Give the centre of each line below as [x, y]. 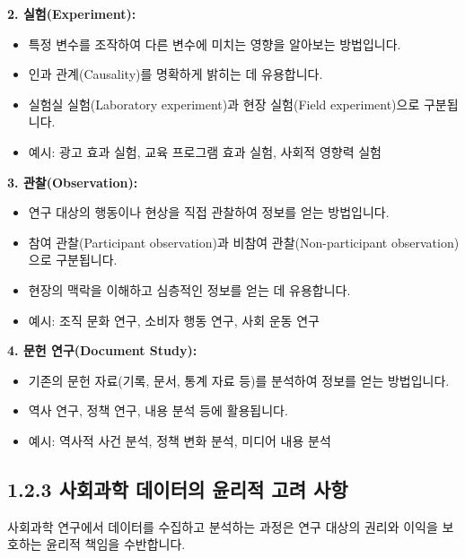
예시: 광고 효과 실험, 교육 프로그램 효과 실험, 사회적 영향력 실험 [205, 151]
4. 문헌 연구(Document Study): [102, 350]
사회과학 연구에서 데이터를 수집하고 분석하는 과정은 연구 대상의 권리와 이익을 [223, 526]
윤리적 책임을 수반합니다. [116, 544]
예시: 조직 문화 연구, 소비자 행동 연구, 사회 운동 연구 [174, 320]
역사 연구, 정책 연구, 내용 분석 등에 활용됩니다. [158, 410]
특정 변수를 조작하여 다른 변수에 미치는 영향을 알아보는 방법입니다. [215, 44]
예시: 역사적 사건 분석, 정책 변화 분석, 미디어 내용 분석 [180, 440]
